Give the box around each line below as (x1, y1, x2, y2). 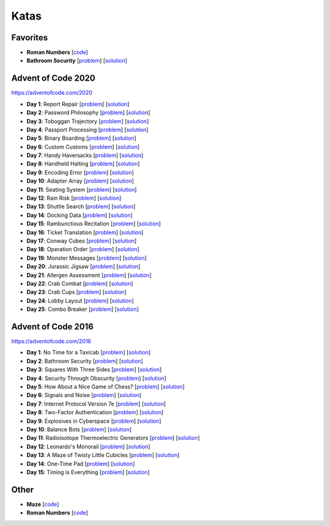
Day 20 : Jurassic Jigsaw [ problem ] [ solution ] (26, 263, 141, 270)
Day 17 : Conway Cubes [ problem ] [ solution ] (26, 237, 137, 244)
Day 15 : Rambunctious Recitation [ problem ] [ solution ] (26, 220, 161, 227)
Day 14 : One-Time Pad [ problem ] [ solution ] (26, 460, 135, 467)
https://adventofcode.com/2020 (11, 89, 93, 97)
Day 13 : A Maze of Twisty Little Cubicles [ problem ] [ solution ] (26, 451, 180, 459)
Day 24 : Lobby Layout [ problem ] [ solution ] (26, 297, 134, 304)
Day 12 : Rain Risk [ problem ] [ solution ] (26, 194, 122, 202)
